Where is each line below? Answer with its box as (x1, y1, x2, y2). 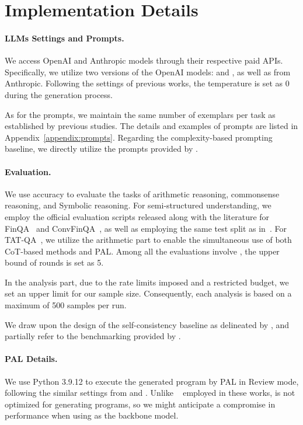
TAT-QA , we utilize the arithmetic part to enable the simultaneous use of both (5, 234, 292, 246)
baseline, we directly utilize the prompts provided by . (5, 142, 198, 155)
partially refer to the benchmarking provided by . (5, 330, 181, 342)
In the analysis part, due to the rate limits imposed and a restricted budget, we (5, 276, 289, 288)
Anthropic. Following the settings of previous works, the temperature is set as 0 (5, 77, 290, 89)
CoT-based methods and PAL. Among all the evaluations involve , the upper (5, 245, 280, 257)
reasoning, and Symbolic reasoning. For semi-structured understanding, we (5, 199, 271, 211)
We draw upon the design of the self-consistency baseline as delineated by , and (5, 318, 289, 330)
